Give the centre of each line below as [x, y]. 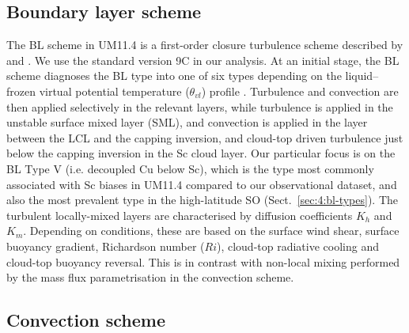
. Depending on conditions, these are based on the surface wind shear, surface [211, 231]
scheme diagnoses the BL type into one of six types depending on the [174, 76]
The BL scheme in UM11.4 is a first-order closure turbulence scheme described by [205, 45]
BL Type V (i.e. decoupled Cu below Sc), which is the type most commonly [190, 168]
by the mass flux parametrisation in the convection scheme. [150, 277]
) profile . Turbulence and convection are [300, 91]
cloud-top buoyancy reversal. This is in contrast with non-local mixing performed [203, 261]
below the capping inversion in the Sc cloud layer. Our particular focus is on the [201, 153]
